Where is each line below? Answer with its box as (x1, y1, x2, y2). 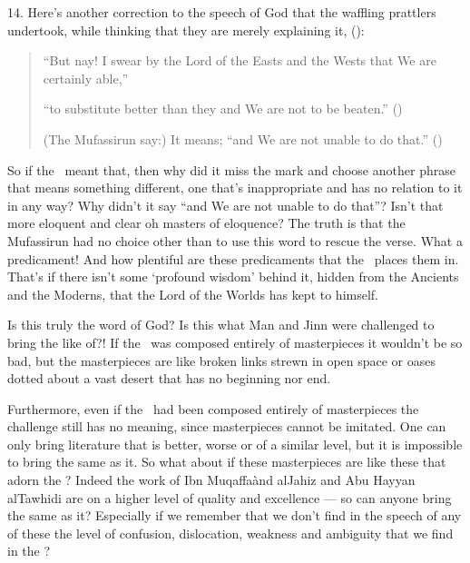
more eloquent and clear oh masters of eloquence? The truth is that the (7, 213, 406, 232)
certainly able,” (43, 68, 129, 87)
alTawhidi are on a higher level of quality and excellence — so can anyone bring (7, 488, 452, 507)
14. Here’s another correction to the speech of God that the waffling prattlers (7, 3, 436, 21)
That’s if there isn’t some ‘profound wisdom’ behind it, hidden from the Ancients (7, 267, 459, 286)
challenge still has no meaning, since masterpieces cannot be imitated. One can (7, 417, 446, 436)
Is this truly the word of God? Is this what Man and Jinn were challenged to (7, 315, 435, 334)
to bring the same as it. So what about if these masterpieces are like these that (7, 452, 446, 471)
